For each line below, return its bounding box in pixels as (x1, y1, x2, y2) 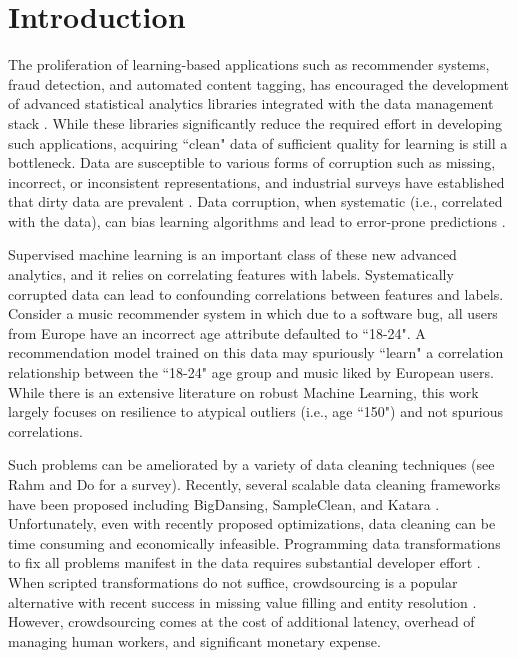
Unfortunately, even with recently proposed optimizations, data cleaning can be (8, 513, 496, 534)
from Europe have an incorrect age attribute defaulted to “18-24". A (8, 322, 426, 343)
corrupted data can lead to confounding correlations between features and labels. (8, 283, 504, 304)
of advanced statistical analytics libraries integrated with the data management (8, 93, 494, 114)
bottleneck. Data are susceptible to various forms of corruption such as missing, (8, 152, 496, 173)
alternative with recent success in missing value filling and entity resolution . (8, 591, 477, 612)
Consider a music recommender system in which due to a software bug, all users (8, 303, 498, 324)
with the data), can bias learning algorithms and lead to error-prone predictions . (8, 210, 506, 231)
